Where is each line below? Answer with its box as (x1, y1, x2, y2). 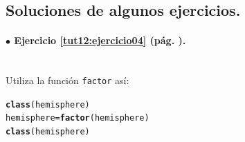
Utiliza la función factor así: (6, 73, 129, 88)
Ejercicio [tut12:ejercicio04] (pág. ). (14, 33, 186, 48)
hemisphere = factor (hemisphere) (6, 113, 149, 123)
